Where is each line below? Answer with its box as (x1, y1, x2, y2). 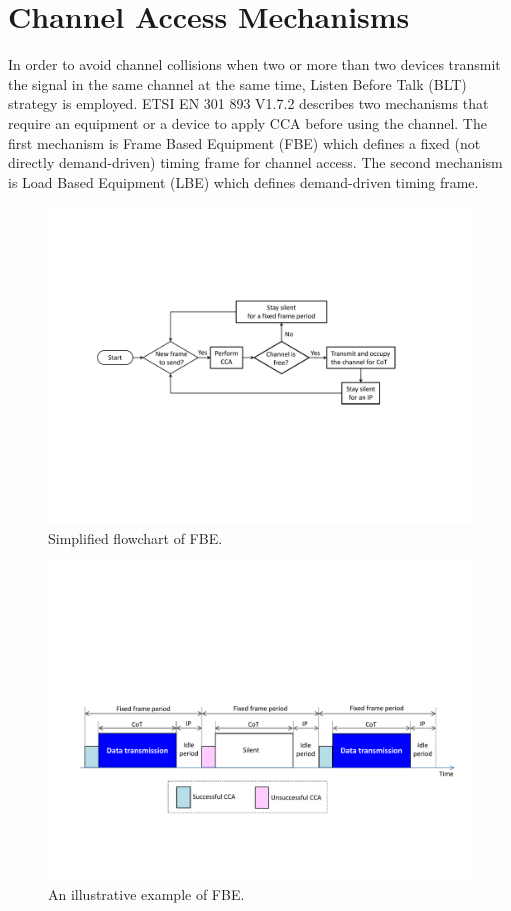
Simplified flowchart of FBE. (48, 527, 223, 548)
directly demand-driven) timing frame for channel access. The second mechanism (8, 152, 503, 173)
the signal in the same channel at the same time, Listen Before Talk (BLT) (8, 73, 467, 94)
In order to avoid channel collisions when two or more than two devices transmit (8, 54, 501, 75)
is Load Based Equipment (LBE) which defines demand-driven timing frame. (8, 171, 479, 192)
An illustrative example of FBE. (48, 884, 245, 905)
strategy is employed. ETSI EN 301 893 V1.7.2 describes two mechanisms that (8, 93, 489, 114)
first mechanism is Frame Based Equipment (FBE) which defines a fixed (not (8, 132, 481, 153)
